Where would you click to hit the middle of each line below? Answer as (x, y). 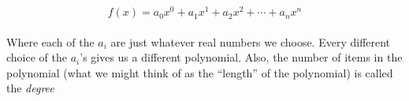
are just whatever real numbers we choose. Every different (251, 41)
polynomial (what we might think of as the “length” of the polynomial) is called (200, 72)
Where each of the (50, 41)
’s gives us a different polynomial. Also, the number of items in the (241, 57)
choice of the (37, 57)
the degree (30, 88)
